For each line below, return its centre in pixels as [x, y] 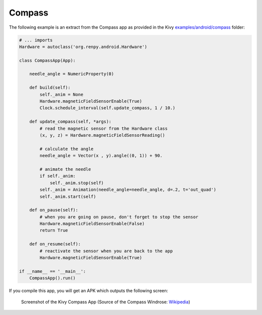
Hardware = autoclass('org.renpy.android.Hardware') [83, 47]
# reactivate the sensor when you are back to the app [106, 251]
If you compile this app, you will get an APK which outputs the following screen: [89, 291]
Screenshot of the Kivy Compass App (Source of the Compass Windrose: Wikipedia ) [106, 302]
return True [54, 230]
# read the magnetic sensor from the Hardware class [104, 128]
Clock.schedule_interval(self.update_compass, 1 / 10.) [107, 108]
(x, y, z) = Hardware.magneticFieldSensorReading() [102, 135]
